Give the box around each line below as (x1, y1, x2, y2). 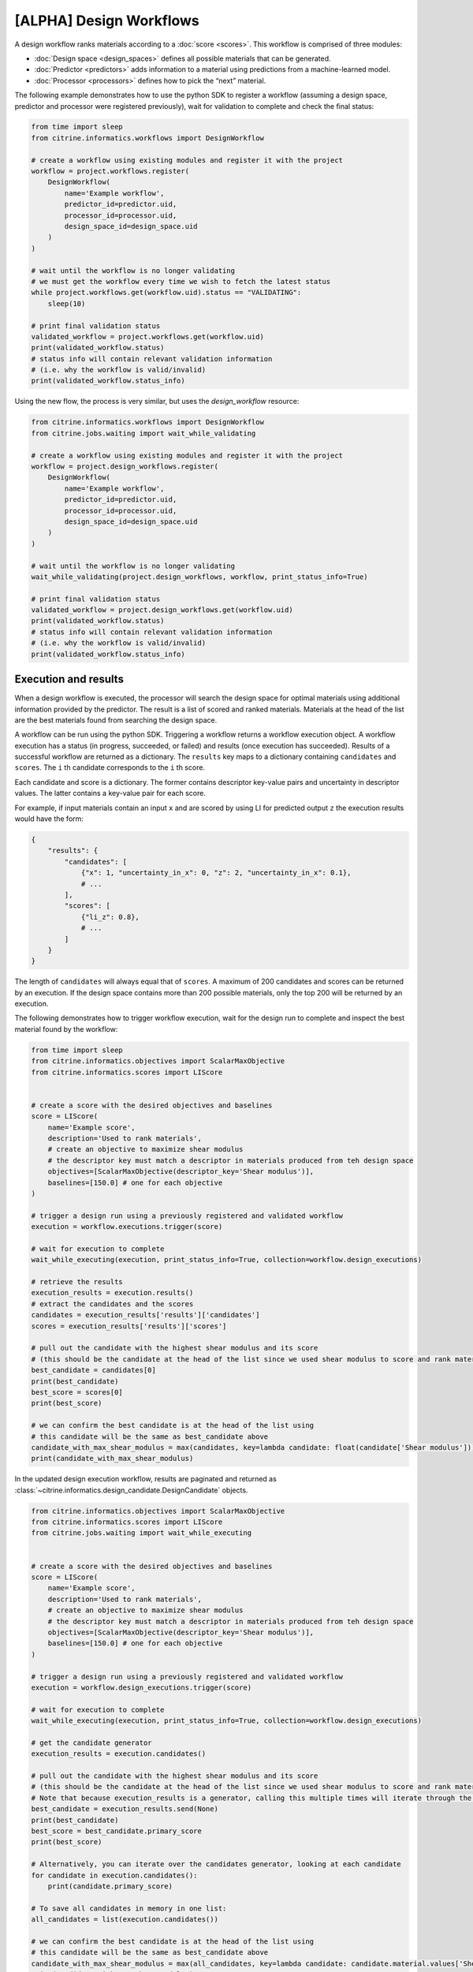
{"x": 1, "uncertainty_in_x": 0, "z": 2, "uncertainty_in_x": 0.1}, (80, 868, 352, 877)
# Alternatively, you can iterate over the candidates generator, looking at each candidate (31, 1860, 401, 1869)
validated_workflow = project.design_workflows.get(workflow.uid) (31, 606, 293, 614)
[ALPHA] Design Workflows (14, 12, 200, 29)
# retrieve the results (31, 1278, 124, 1287)
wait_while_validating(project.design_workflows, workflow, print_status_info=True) (31, 572, 368, 581)
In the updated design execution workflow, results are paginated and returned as (14, 1474, 277, 1484)
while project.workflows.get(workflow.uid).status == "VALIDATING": (31, 288, 302, 297)
